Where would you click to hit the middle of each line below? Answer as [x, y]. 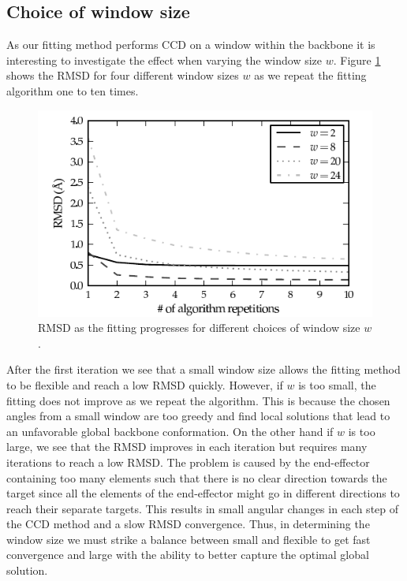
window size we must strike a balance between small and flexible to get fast [189, 539]
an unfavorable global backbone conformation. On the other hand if [170, 431]
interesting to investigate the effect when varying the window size [164, 60]
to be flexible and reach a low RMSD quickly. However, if [145, 384]
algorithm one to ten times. [73, 90]
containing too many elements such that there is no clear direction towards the [197, 477]
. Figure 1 [357, 60]
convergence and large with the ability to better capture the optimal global [188, 555]
